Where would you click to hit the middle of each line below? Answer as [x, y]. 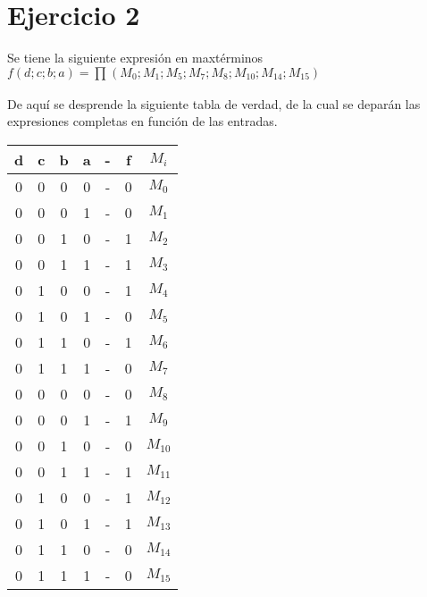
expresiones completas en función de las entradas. [142, 121]
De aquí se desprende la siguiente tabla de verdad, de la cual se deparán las [214, 103]
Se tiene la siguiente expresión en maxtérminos [135, 58]
